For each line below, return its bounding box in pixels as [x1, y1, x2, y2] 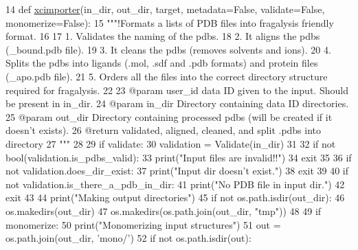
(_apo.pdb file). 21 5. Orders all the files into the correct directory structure [5, 69, 328, 83]
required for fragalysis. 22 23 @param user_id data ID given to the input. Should [5, 82, 348, 97]
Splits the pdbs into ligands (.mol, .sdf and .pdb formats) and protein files [5, 56, 318, 70]
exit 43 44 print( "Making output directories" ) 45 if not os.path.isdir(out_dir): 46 [5, 190, 345, 205]
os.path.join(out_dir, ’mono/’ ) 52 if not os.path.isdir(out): [5, 231, 251, 245]
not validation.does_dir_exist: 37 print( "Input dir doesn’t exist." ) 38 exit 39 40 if [5, 163, 349, 178]
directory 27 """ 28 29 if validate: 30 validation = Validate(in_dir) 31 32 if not [5, 136, 336, 150]
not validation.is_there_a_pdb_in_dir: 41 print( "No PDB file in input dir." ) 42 [5, 177, 345, 191]
